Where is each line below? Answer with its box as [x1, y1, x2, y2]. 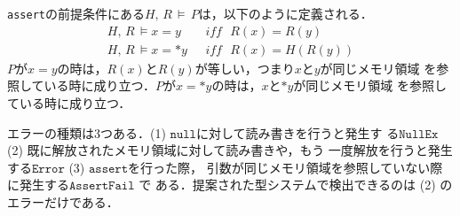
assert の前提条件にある [7, 4, 145, 22]
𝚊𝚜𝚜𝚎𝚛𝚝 [88, 162, 129, 175]
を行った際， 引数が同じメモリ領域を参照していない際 [128, 158, 443, 176]
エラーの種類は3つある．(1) [7, 123, 166, 142]
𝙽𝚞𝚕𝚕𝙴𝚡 [399, 127, 439, 141]
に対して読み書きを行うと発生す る [195, 123, 400, 142]
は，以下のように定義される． [198, 4, 373, 22]
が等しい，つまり [194, 58, 295, 77]
